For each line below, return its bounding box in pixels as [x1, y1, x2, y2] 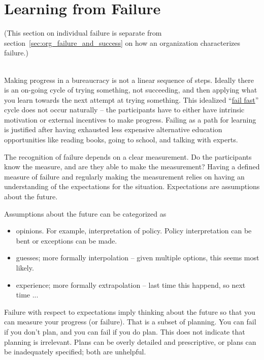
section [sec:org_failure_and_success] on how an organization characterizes [4, 37, 240, 48]
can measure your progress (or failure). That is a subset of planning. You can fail [4, 316, 256, 327]
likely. [16, 262, 34, 273]
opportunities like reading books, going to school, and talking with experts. [4, 134, 238, 145]
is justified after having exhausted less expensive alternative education [4, 124, 222, 135]
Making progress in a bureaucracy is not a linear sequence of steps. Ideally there [4, 74, 254, 85]
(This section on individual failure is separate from [4, 27, 162, 38]
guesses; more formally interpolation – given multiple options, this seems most [16, 252, 259, 263]
